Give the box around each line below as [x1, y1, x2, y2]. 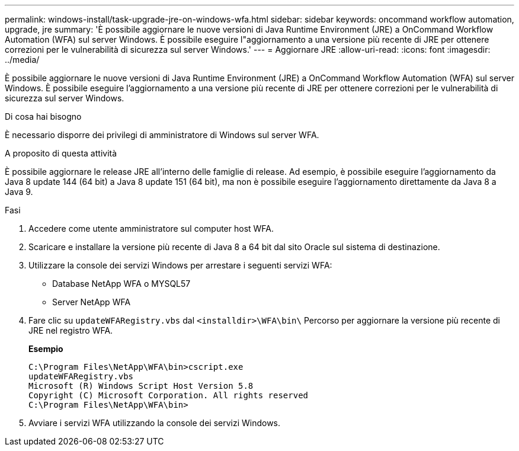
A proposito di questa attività [5, 148, 117, 158]
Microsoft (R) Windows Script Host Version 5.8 [28, 381, 254, 391]
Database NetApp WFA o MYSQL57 [52, 279, 191, 289]
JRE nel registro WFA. [28, 325, 113, 335]
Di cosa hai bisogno [5, 111, 82, 121]
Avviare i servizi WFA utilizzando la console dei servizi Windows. [28, 418, 281, 428]
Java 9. [5, 187, 33, 197]
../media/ [5, 55, 40, 65]
